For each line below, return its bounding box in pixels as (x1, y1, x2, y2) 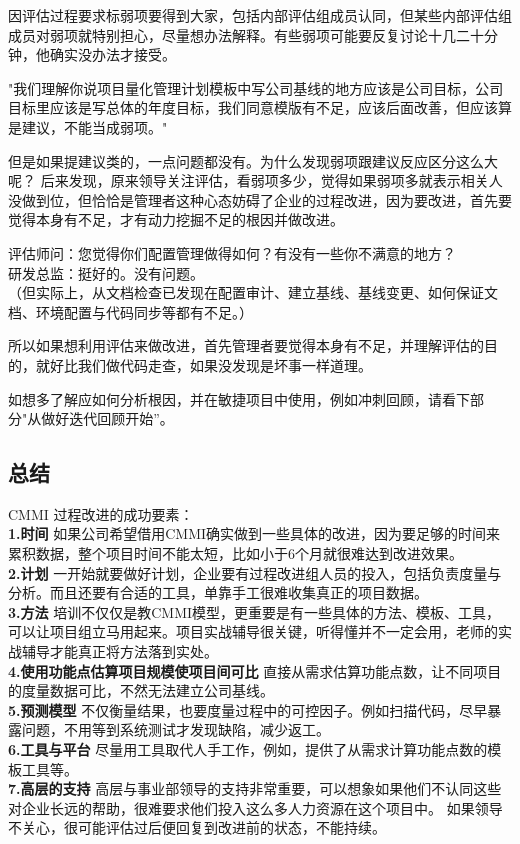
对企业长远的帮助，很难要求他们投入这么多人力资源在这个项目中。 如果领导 (8, 797, 503, 818)
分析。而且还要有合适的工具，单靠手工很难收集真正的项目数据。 (8, 582, 428, 603)
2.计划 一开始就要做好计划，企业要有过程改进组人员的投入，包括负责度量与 (8, 562, 502, 583)
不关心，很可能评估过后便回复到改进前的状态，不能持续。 (8, 817, 386, 838)
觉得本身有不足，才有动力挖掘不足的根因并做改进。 (8, 209, 344, 230)
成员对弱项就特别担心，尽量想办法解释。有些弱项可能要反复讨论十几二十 (8, 24, 484, 45)
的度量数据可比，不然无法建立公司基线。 (8, 680, 274, 701)
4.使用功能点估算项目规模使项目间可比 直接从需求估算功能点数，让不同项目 (8, 660, 502, 681)
